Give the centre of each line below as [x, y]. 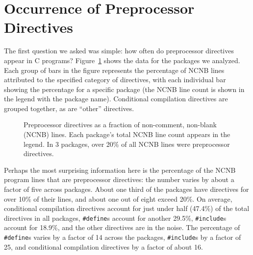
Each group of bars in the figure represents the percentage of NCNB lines [114, 70]
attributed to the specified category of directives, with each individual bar [115, 80]
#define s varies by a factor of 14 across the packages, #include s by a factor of [123, 237]
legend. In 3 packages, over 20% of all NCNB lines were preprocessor [127, 144]
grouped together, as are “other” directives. [69, 108]
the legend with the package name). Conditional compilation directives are [116, 99]
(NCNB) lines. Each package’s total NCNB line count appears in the [127, 134]
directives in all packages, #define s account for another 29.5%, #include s [115, 218]
